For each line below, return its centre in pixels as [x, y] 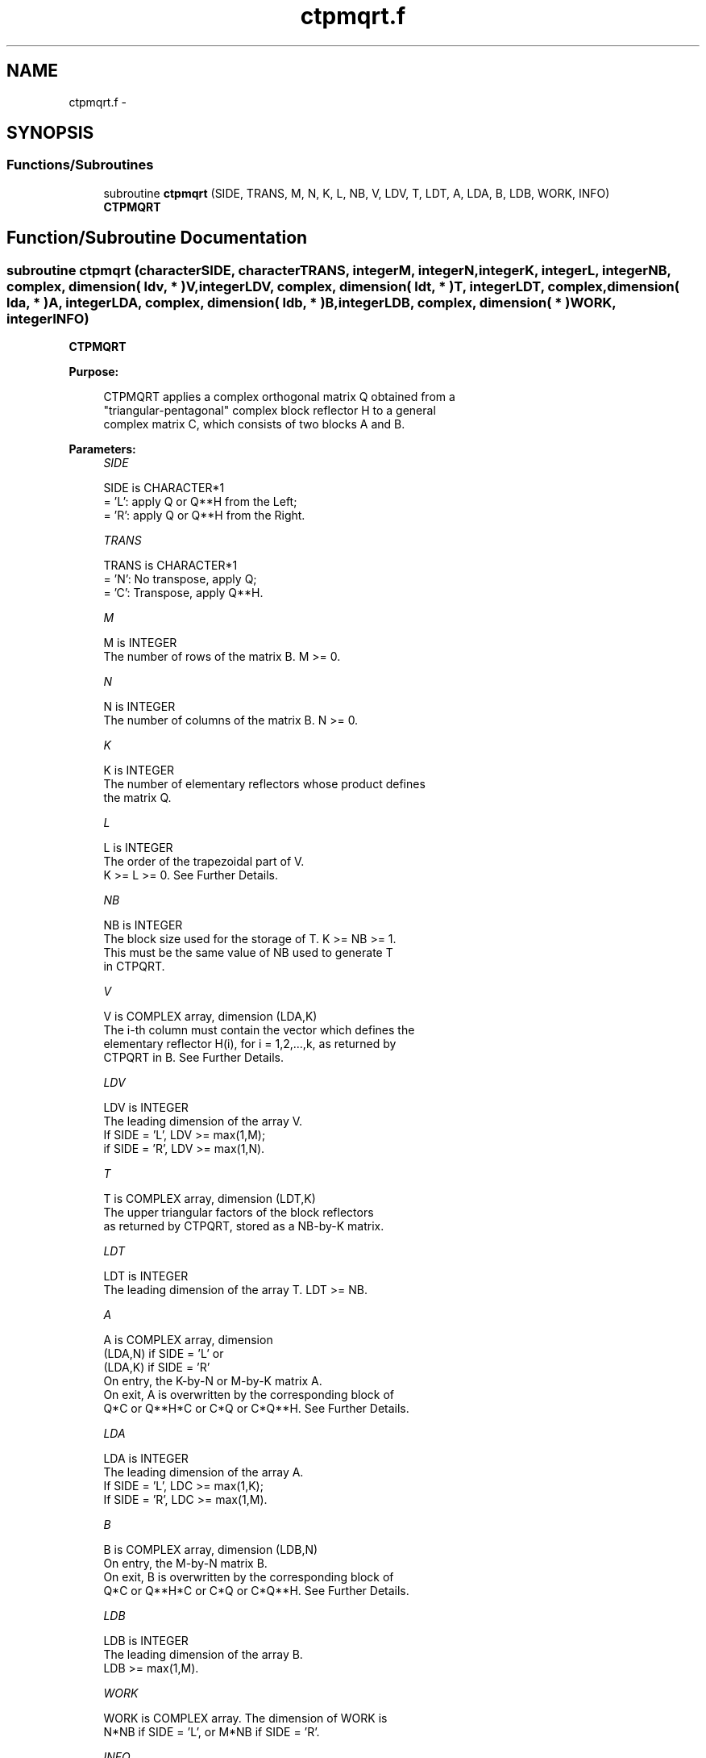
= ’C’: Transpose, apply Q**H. [183, 593]
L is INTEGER [138, 848]
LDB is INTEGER [146, 1641]
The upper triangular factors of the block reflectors [239, 1213]
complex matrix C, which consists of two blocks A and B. [254, 424]
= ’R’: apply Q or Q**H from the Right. [204, 516]
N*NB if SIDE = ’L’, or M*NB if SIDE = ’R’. [212, 1732]
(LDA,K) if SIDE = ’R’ [157, 1368]
